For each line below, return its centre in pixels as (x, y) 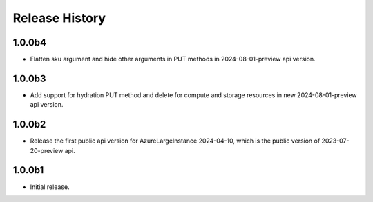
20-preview (47, 150)
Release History (59, 18)
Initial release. (50, 187)
